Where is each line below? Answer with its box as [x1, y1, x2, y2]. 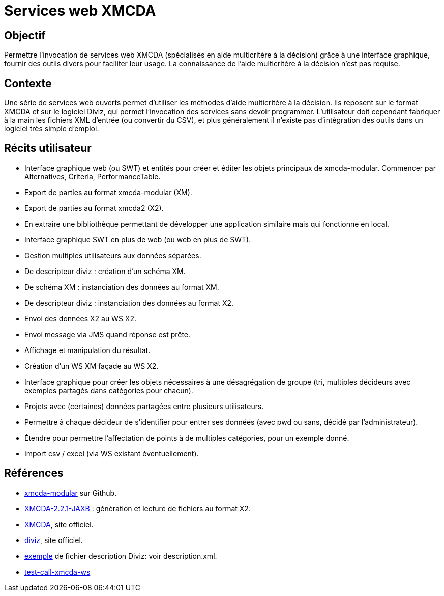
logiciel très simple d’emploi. [4, 124, 99, 133]
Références [4, 467, 64, 480]
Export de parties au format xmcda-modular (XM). [24, 187, 192, 197]
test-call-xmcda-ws [24, 567, 91, 576]
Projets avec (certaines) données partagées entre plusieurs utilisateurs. [24, 401, 264, 411]
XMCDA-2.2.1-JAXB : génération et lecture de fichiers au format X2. [24, 504, 251, 513]
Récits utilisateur [4, 142, 92, 155]
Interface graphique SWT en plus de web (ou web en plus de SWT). [24, 235, 251, 244]
